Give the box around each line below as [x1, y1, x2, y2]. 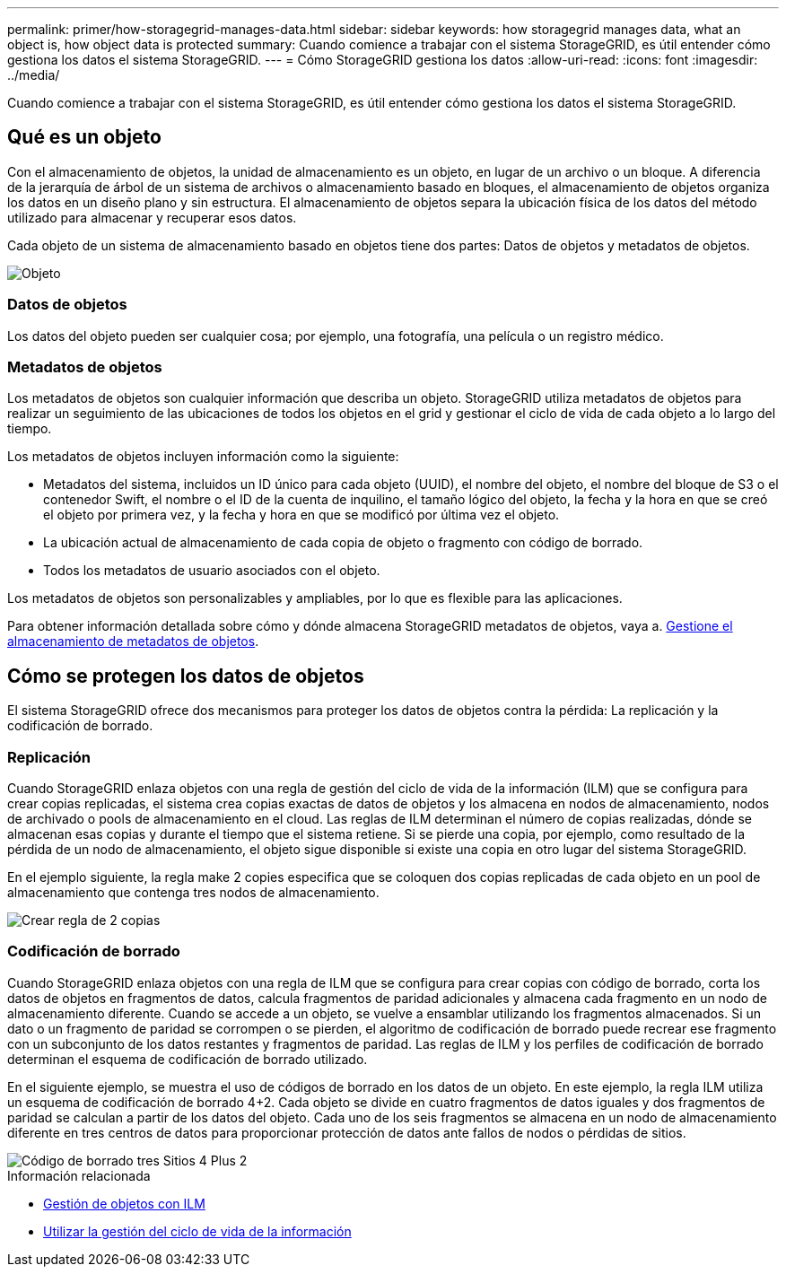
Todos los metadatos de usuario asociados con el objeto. [43, 563, 380, 579]
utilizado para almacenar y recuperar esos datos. [7, 209, 297, 225]
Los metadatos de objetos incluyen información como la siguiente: [7, 449, 399, 465]
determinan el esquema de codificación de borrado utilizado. [7, 1051, 368, 1067]
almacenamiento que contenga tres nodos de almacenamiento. [7, 884, 380, 900]
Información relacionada [7, 1167, 151, 1183]
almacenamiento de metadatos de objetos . [7, 633, 259, 650]
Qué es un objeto [7, 126, 162, 149]
